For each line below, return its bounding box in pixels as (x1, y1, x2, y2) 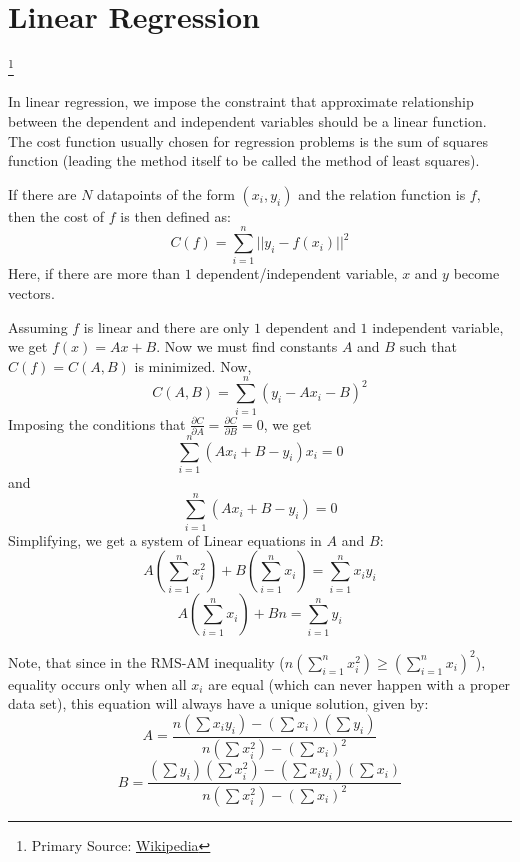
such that (399, 336, 457, 357)
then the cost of (8, 205, 105, 226)
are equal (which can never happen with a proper (208, 673, 511, 694)
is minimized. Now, (134, 355, 252, 376)
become (453, 263, 500, 284)
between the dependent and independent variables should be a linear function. (8, 110, 487, 131)
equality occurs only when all (8, 673, 187, 694)
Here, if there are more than (8, 263, 181, 284)
